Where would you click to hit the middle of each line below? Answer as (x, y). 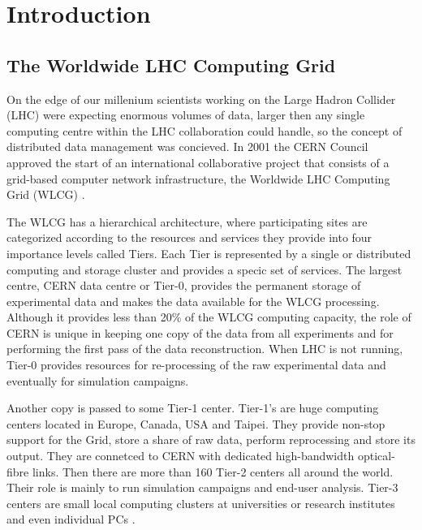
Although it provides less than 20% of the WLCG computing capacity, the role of (209, 317)
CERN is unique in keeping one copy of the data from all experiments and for (200, 332)
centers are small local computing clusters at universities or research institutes (201, 503)
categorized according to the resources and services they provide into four (189, 237)
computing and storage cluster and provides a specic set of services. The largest (205, 269)
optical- (376, 456)
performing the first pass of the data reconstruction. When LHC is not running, (205, 349)
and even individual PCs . (71, 519)
